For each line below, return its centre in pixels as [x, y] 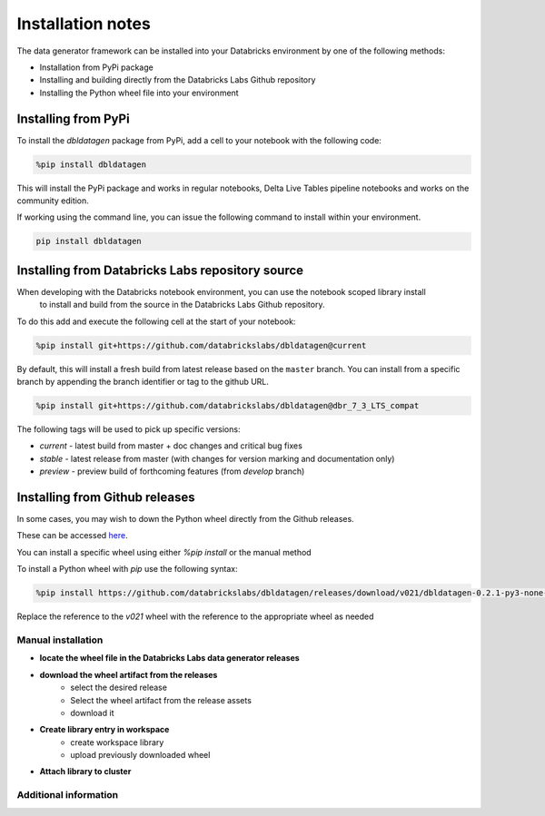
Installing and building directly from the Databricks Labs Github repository [178, 80]
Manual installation [60, 640]
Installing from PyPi [74, 118]
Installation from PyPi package [96, 67]
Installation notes [84, 24]
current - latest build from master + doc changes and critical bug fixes [171, 446]
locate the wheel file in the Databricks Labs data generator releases [169, 658]
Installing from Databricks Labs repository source [160, 270]
